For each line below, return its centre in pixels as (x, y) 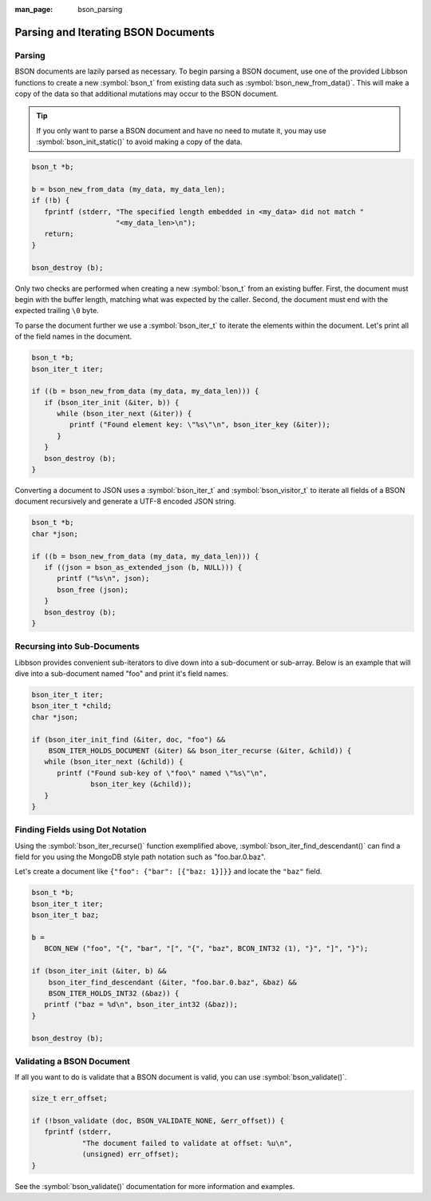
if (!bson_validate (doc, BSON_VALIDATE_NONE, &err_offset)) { (158, 1121)
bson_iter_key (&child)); (141, 784)
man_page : (34, 9)
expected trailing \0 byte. (57, 311)
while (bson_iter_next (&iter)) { (124, 414)
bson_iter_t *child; (71, 706)
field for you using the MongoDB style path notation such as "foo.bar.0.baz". (140, 857)
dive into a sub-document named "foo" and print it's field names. (122, 674)
